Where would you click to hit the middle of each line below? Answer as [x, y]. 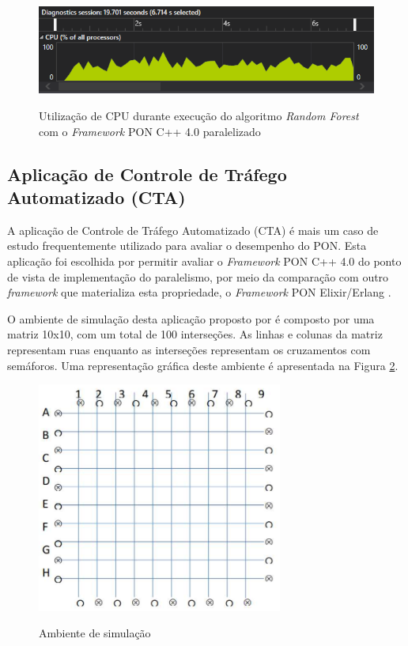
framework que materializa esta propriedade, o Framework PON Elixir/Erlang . [199, 292]
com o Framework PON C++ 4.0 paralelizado [150, 131]
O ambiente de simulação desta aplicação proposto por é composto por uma [191, 318]
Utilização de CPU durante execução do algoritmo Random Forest [199, 115]
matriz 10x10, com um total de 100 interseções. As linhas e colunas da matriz [195, 334]
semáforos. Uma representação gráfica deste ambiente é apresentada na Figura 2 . [203, 365]
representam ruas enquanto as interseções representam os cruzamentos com [189, 349]
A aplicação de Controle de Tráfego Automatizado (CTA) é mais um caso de [193, 230]
